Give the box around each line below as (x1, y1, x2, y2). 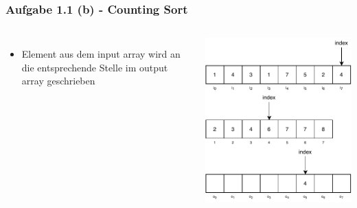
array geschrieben (21, 73, 95, 88)
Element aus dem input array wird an (21, 47, 181, 61)
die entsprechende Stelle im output (21, 60, 168, 74)
